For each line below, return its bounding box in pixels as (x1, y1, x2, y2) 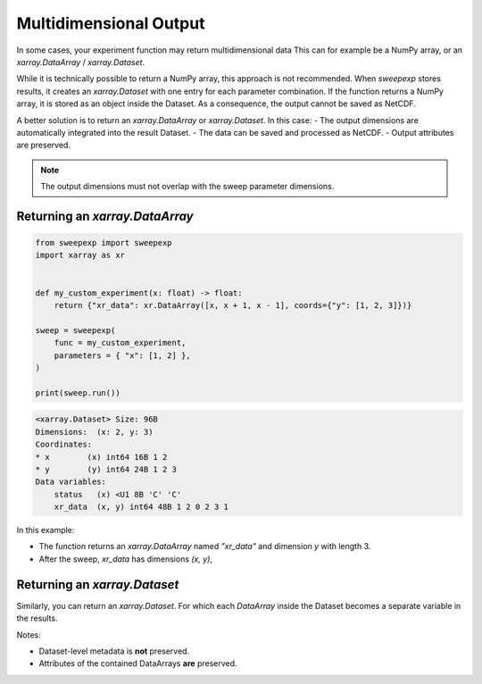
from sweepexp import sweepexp (35, 238, 173, 248)
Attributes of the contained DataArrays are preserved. (38, 658, 237, 669)
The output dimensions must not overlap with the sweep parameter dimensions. (40, 181, 335, 192)
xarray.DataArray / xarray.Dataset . (16, 56, 145, 67)
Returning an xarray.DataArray (16, 208, 194, 223)
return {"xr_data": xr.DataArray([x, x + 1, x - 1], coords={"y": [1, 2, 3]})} (54, 300, 412, 311)
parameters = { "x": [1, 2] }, (54, 350, 191, 361)
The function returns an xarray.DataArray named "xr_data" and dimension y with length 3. (38, 541, 371, 552)
